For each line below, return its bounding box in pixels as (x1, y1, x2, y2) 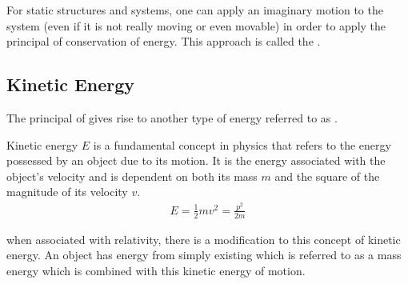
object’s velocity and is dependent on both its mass (6, 167, 258, 184)
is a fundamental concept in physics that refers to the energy (93, 136, 391, 153)
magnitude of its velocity (6, 183, 128, 200)
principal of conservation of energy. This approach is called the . (6, 33, 321, 50)
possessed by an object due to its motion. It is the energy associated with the (6, 152, 386, 169)
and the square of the (274, 167, 380, 184)
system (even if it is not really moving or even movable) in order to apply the (6, 17, 386, 34)
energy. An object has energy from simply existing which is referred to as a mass (6, 246, 402, 263)
